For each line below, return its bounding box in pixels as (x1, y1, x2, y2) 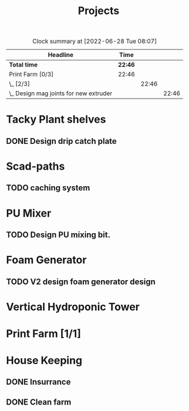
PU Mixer (6, 207, 52, 220)
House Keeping (6, 354, 83, 368)
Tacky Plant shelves (6, 113, 106, 126)
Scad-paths (6, 160, 65, 173)
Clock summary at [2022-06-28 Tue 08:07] (32, 37, 157, 45)
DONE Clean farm (6, 397, 72, 407)
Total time (9, 60, 38, 69)
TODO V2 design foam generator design (6, 277, 156, 287)
